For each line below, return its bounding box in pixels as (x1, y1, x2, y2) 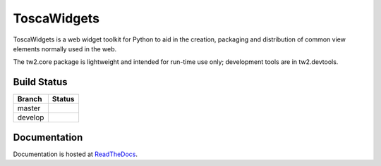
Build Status (13, 76, 68, 88)
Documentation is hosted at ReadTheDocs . (13, 150, 138, 158)
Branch (17, 94, 42, 104)
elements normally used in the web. (13, 44, 116, 53)
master (17, 103, 41, 113)
